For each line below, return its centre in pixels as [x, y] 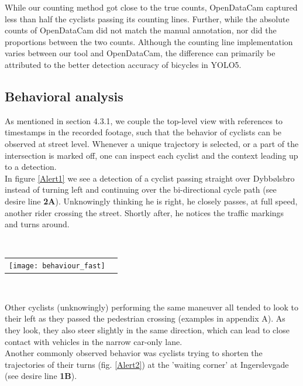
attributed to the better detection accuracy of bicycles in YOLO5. [123, 64]
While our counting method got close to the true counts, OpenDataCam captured [151, 7]
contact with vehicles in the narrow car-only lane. [94, 341]
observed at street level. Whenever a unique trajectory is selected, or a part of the [152, 143]
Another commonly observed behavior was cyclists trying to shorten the [134, 353]
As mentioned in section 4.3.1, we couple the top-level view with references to [144, 120]
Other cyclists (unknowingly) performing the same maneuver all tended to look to [152, 307]
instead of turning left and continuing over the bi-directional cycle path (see [141, 189]
